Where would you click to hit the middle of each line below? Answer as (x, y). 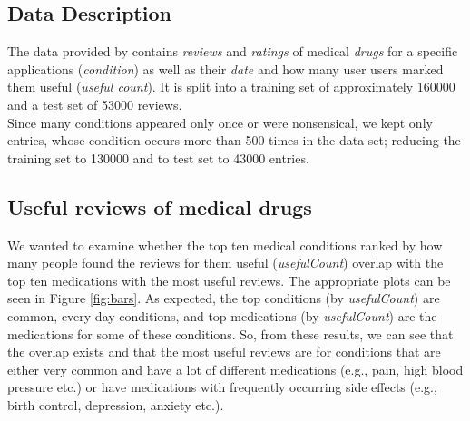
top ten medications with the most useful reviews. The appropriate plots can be (229, 280)
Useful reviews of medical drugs (160, 206)
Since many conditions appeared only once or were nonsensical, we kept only (220, 122)
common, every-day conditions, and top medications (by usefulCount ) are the (222, 315)
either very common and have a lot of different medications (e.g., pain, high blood (235, 369)
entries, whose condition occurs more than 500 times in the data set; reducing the (234, 140)
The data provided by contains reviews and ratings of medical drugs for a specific (233, 51)
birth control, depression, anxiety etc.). (116, 404)
